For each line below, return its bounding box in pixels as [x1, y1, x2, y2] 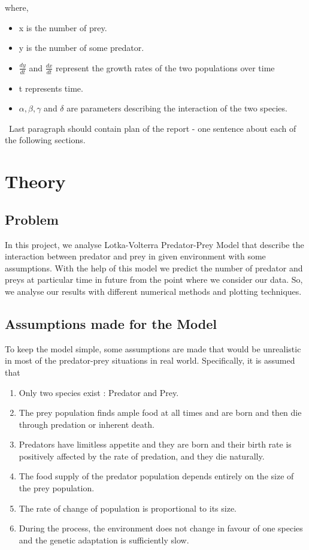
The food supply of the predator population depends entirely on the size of [19, 470, 294, 482]
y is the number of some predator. [19, 41, 144, 54]
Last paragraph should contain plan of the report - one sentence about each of [8, 122, 296, 134]
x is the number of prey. [19, 21, 107, 34]
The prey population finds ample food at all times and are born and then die [19, 406, 302, 419]
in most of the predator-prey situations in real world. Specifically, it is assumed [5, 354, 295, 367]
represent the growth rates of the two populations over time [56, 61, 275, 74]
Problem [5, 210, 59, 228]
